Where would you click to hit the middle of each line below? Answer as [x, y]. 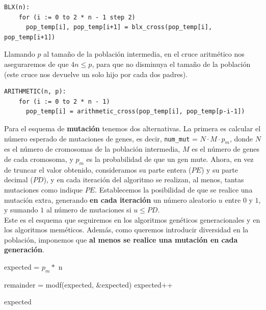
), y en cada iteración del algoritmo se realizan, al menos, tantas [144, 180]
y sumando [21, 210]
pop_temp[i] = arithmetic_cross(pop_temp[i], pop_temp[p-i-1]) [135, 112]
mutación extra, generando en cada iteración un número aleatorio [110, 199]
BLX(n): [17, 7]
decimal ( [19, 180]
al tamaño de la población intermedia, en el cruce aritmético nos [144, 54]
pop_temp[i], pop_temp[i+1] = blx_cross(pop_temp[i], [119, 27]
